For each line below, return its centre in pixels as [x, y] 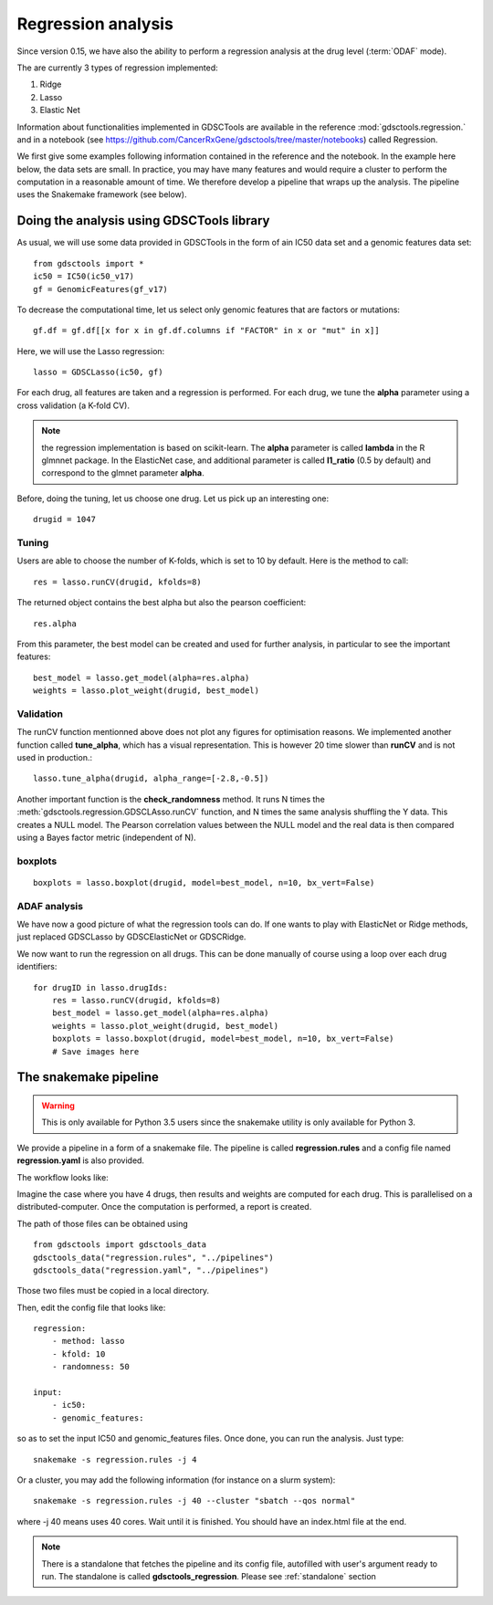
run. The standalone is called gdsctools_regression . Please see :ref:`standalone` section [209, 1576]
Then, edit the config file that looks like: [91, 1307]
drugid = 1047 [64, 519]
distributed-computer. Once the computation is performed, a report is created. [164, 1207]
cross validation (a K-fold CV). [73, 405]
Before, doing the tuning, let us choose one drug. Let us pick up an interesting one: [173, 498]
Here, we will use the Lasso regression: [91, 351]
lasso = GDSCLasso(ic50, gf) [98, 372]
